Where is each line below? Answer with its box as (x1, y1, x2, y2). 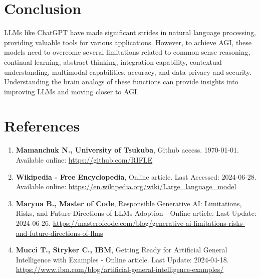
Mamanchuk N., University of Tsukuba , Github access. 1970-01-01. (16, 145, 239, 155)
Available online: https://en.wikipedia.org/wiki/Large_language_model (16, 181, 236, 192)
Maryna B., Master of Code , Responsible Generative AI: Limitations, (16, 198, 242, 208)
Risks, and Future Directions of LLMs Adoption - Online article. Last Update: (16, 208, 256, 218)
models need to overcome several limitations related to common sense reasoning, (4, 47, 250, 57)
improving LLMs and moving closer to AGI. (4, 86, 139, 96)
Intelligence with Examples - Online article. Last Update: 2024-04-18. (16, 254, 229, 264)
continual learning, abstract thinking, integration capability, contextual (4, 56, 222, 67)
